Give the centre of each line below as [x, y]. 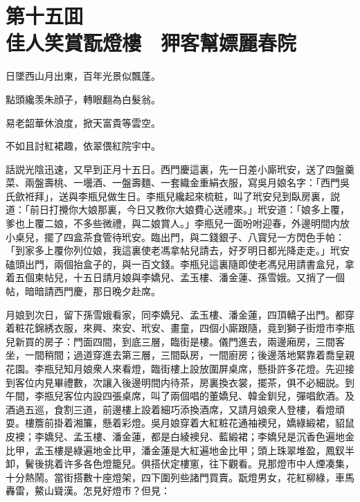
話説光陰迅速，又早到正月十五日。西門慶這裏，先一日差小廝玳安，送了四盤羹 [180, 169]
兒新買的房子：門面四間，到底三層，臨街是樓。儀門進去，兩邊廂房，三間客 [175, 341]
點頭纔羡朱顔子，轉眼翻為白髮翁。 [83, 99]
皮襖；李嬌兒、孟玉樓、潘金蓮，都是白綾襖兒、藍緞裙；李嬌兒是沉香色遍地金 [180, 436]
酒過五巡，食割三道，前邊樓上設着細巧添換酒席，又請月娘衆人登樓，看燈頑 [175, 409]
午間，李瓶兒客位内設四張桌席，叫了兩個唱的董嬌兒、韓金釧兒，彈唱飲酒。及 [180, 396]
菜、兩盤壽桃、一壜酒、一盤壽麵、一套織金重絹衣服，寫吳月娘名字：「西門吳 [178, 182]
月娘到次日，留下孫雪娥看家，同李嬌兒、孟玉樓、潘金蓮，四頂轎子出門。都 [175, 314]
